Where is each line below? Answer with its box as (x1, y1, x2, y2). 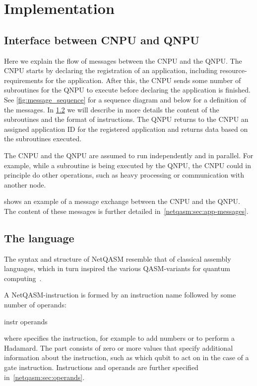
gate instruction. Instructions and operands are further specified (4, 362, 198, 373)
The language (4, 230, 74, 245)
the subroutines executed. (4, 133, 82, 144)
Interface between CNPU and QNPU (4, 32, 199, 47)
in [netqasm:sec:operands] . (4, 372, 85, 382)
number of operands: (4, 299, 66, 310)
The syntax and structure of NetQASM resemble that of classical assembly (4, 253, 231, 264)
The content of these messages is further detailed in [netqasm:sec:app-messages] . (4, 205, 249, 216)
